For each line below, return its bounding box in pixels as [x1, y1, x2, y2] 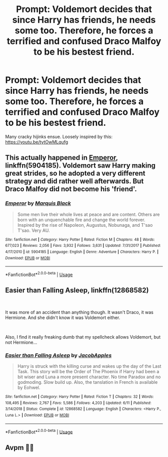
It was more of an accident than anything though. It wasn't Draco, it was [5, 309, 154, 315]
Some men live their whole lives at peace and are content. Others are [17, 211, 160, 217]
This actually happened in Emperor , [5, 154, 118, 162]
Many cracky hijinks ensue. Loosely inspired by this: [5, 133, 112, 139]
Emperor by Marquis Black [5, 200, 71, 207]
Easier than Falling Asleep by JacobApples [5, 352, 112, 359]
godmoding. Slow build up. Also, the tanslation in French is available [17, 379, 158, 385]
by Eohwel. [17, 385, 40, 391]
